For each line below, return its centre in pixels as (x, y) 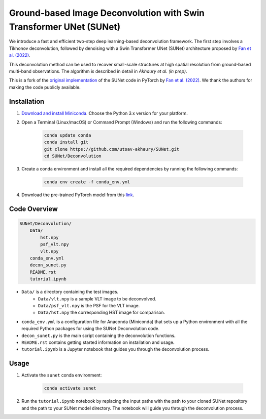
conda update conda (67, 135)
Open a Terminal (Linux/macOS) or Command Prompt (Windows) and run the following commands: (122, 122)
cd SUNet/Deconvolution (73, 156)
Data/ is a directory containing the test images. (70, 292)
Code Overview (33, 209)
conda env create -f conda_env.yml (87, 182)
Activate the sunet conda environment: (62, 375)
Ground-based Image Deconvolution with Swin (107, 13)
